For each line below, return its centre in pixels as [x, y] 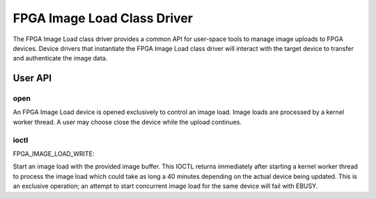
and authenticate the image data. [60, 58]
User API [32, 78]
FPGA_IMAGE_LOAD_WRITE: [54, 154]
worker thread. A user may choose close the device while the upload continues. [127, 122]
